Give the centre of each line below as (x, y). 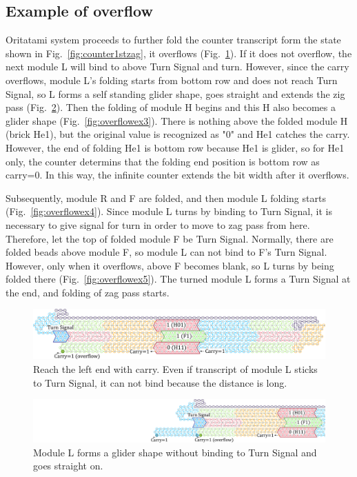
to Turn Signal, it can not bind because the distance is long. (160, 382)
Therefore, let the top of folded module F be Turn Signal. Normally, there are (170, 238)
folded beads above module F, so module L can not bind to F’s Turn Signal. (166, 252)
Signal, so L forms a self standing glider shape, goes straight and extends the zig (175, 93)
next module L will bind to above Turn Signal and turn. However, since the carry (177, 67)
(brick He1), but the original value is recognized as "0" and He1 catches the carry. (178, 134)
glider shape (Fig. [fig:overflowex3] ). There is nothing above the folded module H (177, 120)
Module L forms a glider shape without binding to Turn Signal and (175, 452)
